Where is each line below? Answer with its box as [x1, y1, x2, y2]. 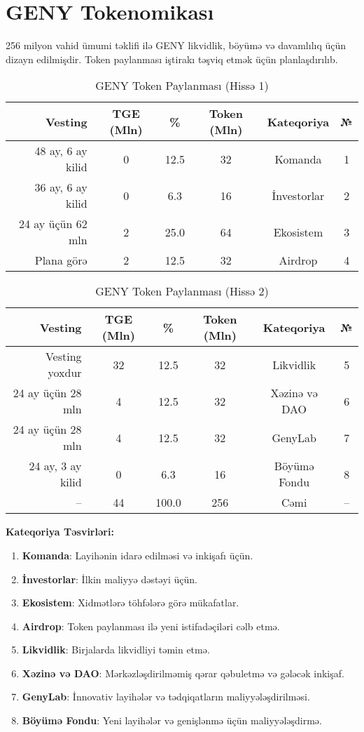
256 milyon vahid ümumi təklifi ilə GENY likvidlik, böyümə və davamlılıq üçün [6, 38, 346, 53]
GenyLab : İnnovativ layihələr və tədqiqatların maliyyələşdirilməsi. [22, 689, 310, 704]
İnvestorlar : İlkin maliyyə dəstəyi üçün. [22, 571, 197, 586]
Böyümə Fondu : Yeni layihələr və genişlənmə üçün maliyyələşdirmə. [22, 713, 322, 728]
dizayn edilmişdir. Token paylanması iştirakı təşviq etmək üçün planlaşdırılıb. [6, 51, 338, 66]
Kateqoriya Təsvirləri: [6, 524, 114, 539]
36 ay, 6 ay [34, 179, 87, 196]
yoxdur [48, 364, 82, 381]
